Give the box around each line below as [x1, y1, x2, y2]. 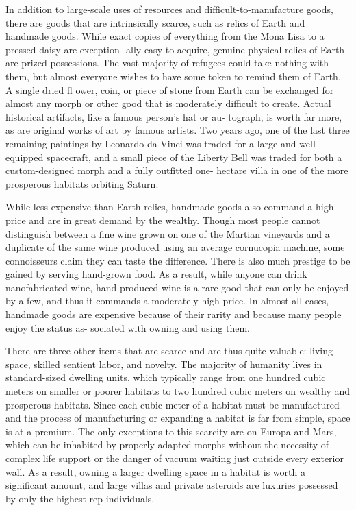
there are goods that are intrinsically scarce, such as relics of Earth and [5, 15, 305, 29]
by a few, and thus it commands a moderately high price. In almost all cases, [5, 293, 329, 308]
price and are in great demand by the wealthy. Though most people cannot [5, 212, 320, 227]
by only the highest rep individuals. [5, 491, 155, 505]
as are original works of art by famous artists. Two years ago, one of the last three [5, 123, 350, 137]
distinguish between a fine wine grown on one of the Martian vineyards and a [5, 226, 330, 241]
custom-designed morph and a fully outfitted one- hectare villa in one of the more [5, 163, 348, 178]
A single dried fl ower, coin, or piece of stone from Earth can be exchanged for [5, 82, 334, 97]
